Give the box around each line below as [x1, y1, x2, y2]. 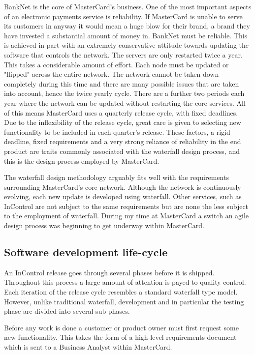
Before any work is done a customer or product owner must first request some [4, 322, 239, 332]
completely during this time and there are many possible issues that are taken [4, 78, 239, 89]
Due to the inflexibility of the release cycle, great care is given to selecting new [4, 117, 241, 127]
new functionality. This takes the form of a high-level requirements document [4, 332, 237, 342]
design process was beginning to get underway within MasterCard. [4, 220, 204, 231]
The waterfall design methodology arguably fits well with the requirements [4, 172, 229, 182]
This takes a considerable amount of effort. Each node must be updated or [4, 59, 229, 69]
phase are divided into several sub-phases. [4, 306, 130, 316]
